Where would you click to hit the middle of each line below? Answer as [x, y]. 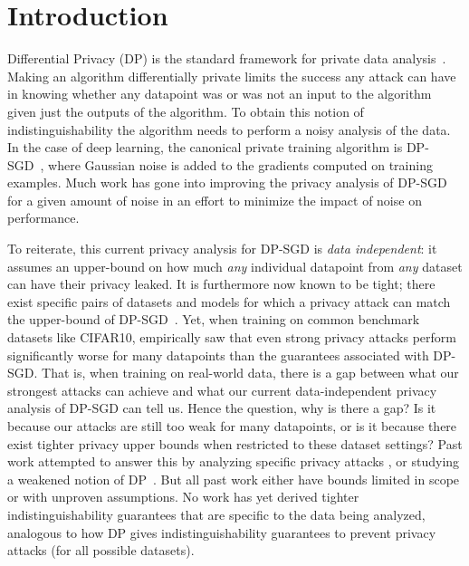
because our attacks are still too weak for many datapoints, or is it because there [232, 426]
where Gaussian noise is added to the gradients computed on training [240, 164]
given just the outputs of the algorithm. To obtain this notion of [186, 111]
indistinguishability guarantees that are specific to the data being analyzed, [216, 514]
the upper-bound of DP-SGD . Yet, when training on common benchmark [214, 319]
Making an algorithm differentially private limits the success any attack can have [232, 76]
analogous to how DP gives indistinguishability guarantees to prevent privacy [222, 532]
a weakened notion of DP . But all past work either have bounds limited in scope [234, 479]
